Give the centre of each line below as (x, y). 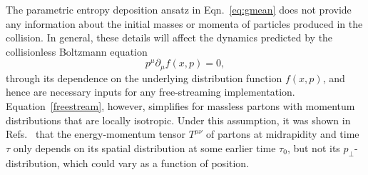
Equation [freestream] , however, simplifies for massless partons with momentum (180, 106)
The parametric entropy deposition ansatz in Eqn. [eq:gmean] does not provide (179, 9)
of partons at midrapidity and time (283, 134)
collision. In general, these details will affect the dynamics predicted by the (169, 37)
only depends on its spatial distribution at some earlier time (144, 147)
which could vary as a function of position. (156, 162)
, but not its (313, 147)
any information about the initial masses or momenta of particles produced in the (184, 23)
